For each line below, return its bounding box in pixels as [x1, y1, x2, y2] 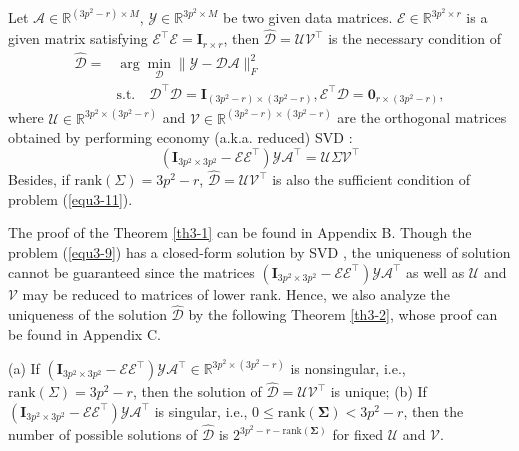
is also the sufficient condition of [272, 169, 471, 190]
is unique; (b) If [330, 381, 427, 402]
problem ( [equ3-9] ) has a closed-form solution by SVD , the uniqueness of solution [8, 241, 511, 262]
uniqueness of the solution [8, 304, 167, 325]
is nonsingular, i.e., [290, 358, 406, 379]
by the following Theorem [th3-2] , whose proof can [188, 304, 498, 325]
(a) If [8, 358, 40, 379]
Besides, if [8, 169, 70, 190]
